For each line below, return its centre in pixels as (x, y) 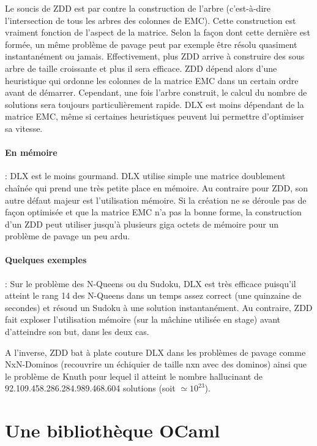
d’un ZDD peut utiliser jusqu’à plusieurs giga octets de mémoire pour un (142, 224)
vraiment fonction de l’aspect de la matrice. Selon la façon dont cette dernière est (158, 32)
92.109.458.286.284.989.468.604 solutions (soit (90, 388)
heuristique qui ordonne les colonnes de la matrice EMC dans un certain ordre (152, 80)
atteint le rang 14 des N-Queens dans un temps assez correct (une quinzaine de (153, 295)
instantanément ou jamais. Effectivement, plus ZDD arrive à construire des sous (155, 56)
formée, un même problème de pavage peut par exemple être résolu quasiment (151, 44)
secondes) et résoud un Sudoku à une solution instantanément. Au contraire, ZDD (159, 307)
